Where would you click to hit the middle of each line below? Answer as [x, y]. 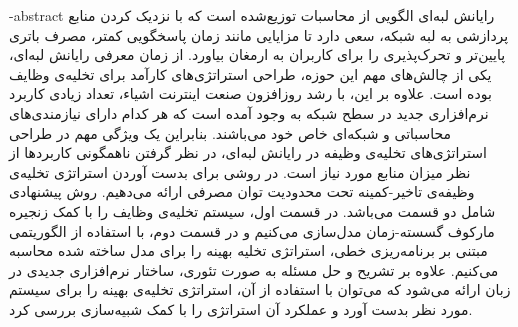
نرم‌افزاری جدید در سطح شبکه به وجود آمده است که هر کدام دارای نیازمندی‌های [249, 112]
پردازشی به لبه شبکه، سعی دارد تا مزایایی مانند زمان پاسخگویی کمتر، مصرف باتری [259, 34]
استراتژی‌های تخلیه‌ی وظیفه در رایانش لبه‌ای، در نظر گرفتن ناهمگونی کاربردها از [248, 152]
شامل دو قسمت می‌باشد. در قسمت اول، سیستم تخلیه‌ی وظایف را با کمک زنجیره [252, 210]
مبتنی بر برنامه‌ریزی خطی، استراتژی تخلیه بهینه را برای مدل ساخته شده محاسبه [248, 250]
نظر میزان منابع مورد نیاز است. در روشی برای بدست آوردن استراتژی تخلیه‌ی [240, 171]
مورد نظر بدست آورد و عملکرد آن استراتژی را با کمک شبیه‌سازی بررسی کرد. [241, 308]
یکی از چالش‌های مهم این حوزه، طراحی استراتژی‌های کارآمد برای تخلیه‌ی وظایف [250, 73]
